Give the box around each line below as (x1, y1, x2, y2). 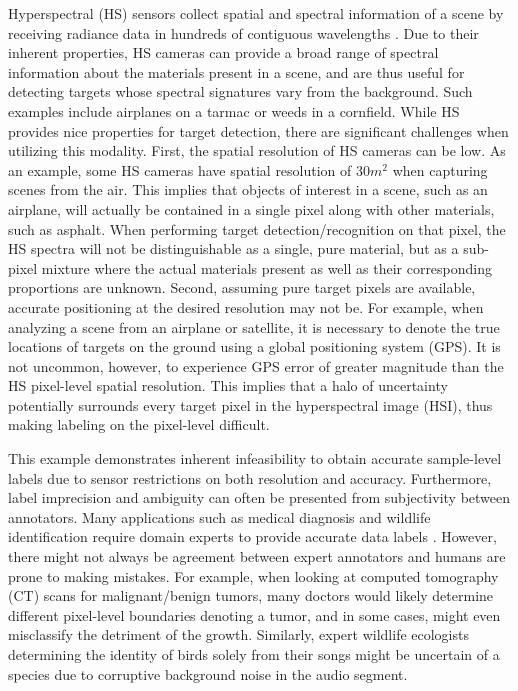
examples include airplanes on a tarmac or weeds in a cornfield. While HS (8, 100, 460, 121)
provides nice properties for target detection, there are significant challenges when (8, 120, 509, 141)
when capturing (392, 159, 488, 180)
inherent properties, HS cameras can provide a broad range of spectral (8, 42, 439, 63)
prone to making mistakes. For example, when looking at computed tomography (8, 565, 499, 586)
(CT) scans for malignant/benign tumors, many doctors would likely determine (8, 585, 494, 606)
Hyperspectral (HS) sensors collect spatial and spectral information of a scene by (8, 3, 504, 23)
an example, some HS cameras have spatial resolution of (8, 159, 352, 180)
